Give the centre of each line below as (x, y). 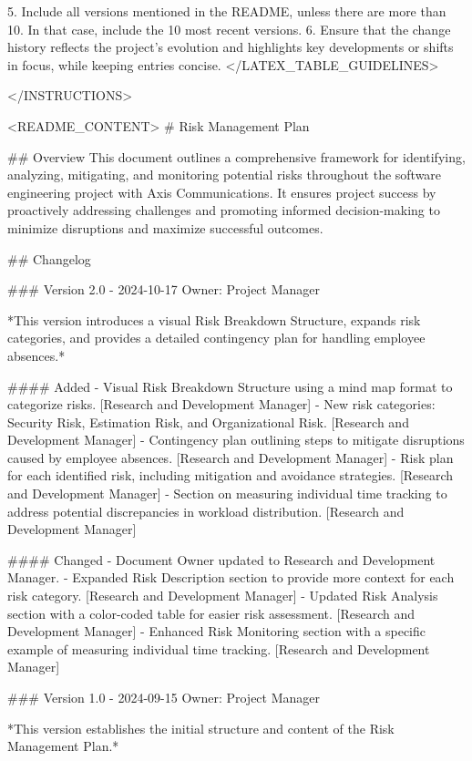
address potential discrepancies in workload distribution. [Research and (206, 511)
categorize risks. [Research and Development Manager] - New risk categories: (221, 404)
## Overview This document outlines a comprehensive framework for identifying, (236, 156)
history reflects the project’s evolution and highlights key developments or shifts (231, 47)
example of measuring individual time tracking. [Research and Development (219, 648)
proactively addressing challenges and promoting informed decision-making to (224, 210)
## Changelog (49, 258)
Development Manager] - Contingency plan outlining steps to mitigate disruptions (236, 440)
